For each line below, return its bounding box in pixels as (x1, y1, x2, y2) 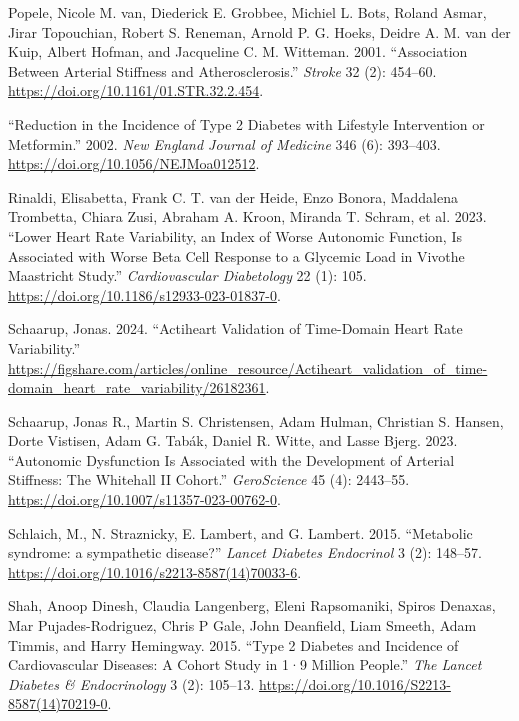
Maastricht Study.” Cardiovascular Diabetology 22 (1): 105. (8, 265, 367, 286)
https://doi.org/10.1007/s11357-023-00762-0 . (8, 489, 281, 510)
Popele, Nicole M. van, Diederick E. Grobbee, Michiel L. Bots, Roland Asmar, (8, 2, 487, 22)
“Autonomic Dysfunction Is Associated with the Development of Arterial (8, 449, 455, 470)
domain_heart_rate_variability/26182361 (8, 377, 266, 398)
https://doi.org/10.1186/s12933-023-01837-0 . (8, 284, 281, 305)
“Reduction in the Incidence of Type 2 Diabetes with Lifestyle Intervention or (8, 113, 485, 134)
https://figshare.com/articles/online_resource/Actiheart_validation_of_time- (8, 357, 488, 378)
